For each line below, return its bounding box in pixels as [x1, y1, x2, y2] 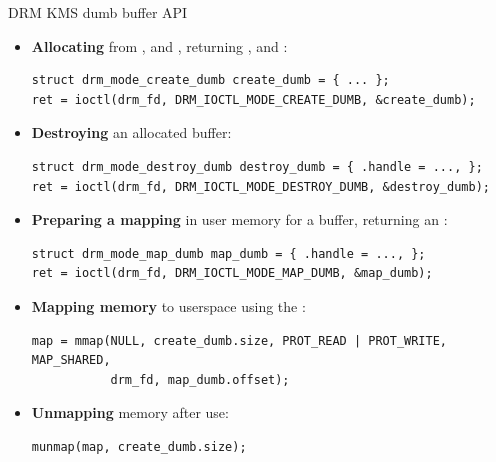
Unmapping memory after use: [31, 402, 229, 423]
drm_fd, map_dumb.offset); [110, 372, 290, 387]
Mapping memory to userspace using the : [31, 295, 306, 316]
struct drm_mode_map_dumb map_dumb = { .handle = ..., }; [31, 246, 426, 261]
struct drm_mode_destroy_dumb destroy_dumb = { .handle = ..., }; [31, 159, 483, 174]
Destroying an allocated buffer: [31, 122, 232, 143]
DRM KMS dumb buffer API [8, 2, 188, 22]
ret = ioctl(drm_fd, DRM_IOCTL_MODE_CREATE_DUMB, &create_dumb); [31, 92, 476, 107]
